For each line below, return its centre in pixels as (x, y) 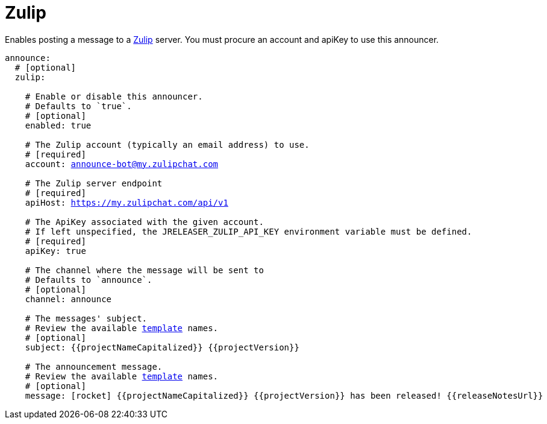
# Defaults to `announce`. (89, 280)
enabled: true (58, 125)
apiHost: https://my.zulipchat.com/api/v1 (127, 202)
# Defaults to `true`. (78, 106)
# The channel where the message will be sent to (144, 270)
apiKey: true (55, 251)
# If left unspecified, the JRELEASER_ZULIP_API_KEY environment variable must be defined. (248, 231)
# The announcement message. (94, 366)
